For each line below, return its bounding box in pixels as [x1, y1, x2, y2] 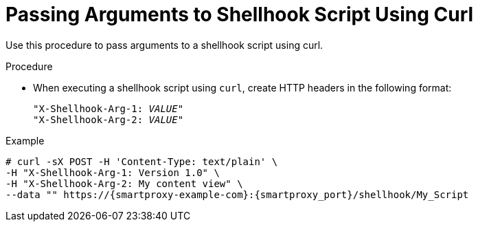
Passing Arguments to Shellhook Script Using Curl [5, 3, 474, 26]
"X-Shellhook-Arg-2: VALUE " [33, 113, 184, 125]
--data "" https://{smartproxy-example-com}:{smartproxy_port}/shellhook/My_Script [5, 188, 469, 200]
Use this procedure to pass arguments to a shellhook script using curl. [5, 39, 323, 51]
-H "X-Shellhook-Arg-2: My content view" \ [5, 177, 243, 189]
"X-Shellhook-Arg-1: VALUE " [33, 102, 184, 114]
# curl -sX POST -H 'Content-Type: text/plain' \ [5, 155, 278, 167]
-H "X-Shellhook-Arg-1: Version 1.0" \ [5, 166, 220, 178]
